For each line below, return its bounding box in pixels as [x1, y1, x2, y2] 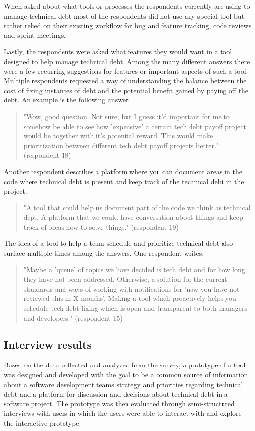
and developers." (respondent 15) [23, 312, 123, 323]
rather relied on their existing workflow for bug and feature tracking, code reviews [4, 20, 252, 31]
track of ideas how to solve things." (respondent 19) [23, 221, 179, 232]
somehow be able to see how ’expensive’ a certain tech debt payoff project [23, 121, 246, 131]
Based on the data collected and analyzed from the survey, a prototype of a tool [4, 360, 246, 370]
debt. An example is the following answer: [4, 95, 130, 105]
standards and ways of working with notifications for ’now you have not [23, 283, 240, 294]
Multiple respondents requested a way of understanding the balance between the [4, 75, 247, 86]
